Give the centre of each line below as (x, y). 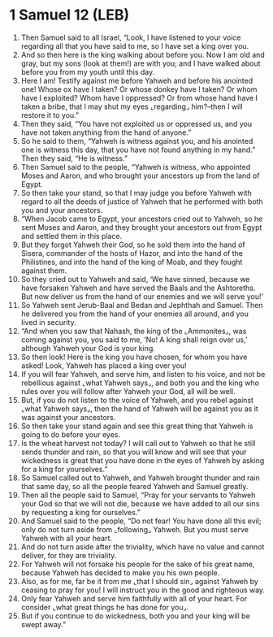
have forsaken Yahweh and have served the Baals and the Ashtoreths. (138, 288)
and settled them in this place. (71, 236)
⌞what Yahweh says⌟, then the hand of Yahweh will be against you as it (139, 409)
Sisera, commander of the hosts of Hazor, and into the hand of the (132, 253)
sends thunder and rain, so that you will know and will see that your (134, 452)
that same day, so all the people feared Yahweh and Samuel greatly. (134, 486)
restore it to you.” (50, 115)
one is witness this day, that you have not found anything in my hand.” (138, 149)
